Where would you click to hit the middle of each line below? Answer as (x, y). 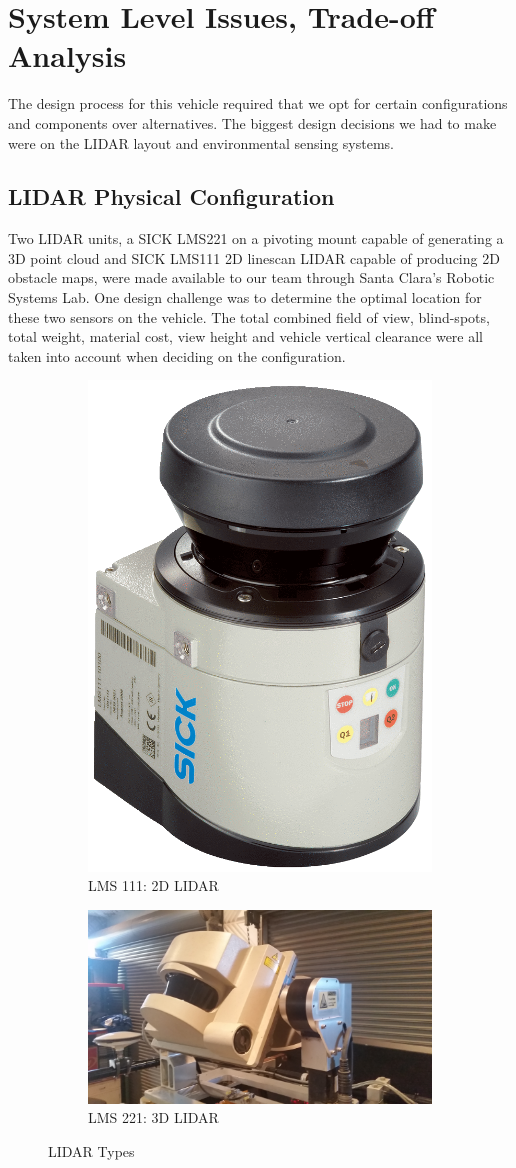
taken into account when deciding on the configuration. (177, 355)
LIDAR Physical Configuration (171, 196)
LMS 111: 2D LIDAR (153, 885)
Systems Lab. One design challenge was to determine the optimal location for (245, 297)
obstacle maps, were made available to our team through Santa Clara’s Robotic (251, 277)
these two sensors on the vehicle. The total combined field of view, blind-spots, (249, 316)
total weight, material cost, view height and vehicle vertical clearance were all (246, 336)
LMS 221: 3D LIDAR (153, 1117)
